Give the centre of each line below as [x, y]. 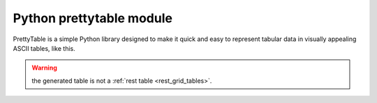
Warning [44, 68]
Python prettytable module [93, 18]
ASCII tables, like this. [44, 48]
